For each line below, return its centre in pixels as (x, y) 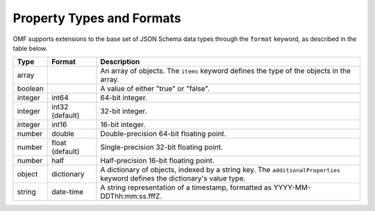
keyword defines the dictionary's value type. (173, 178)
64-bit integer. (124, 98)
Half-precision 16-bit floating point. (157, 161)
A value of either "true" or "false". (155, 89)
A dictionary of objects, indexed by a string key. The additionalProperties (220, 170)
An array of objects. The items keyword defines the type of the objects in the (225, 71)
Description (120, 62)
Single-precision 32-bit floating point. (162, 147)
